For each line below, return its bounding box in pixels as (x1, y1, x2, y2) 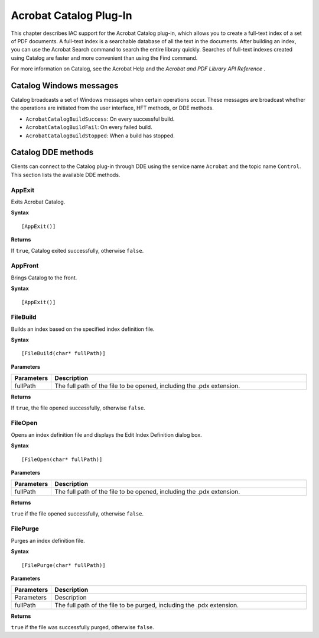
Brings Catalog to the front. (11, 274, 77, 281)
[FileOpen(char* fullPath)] (21, 456, 103, 463)
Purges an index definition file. (11, 537, 85, 544)
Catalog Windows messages (11, 80, 119, 91)
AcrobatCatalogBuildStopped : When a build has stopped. (25, 132, 175, 139)
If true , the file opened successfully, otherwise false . (11, 404, 146, 411)
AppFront (11, 262, 39, 270)
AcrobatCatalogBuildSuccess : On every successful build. (25, 115, 175, 123)
